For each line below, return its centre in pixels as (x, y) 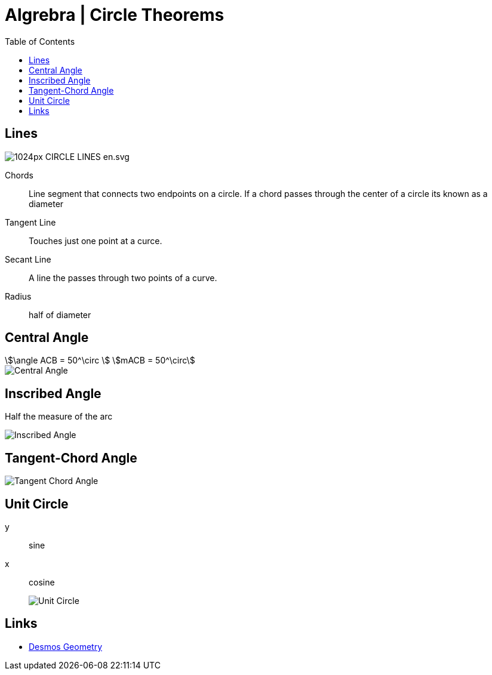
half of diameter (60, 315)
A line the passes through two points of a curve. (123, 278)
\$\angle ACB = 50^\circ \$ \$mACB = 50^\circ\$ (100, 360)
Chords (19, 175)
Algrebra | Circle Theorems (115, 15)
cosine (42, 582)
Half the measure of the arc (59, 417)
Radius (18, 296)
